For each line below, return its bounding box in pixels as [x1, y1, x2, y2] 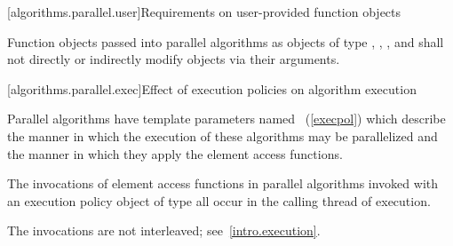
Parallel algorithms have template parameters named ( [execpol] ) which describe [7, 109, 446, 128]
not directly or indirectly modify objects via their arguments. [7, 50, 340, 68]
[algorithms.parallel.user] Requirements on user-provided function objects [7, 3, 401, 20]
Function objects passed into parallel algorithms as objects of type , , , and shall [7, 32, 444, 51]
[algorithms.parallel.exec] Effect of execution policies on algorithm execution [7, 79, 417, 98]
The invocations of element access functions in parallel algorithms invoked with [7, 174, 438, 193]
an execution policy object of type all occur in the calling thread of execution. [7, 191, 431, 210]
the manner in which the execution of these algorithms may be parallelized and [7, 126, 438, 145]
